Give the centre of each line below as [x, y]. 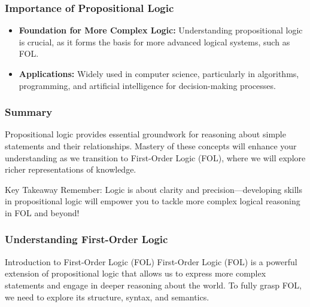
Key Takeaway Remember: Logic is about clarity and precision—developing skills [154, 189]
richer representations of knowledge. [71, 169]
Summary [29, 112]
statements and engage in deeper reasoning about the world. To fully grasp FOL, [153, 285]
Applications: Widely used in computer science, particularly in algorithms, [159, 73]
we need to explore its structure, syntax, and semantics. [107, 297]
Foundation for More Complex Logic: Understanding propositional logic [161, 30]
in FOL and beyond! [42, 212]
